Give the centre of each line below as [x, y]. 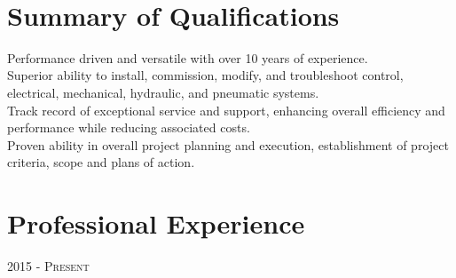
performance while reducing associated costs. [129, 127]
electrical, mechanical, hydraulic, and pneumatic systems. [163, 92]
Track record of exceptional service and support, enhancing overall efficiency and [226, 110]
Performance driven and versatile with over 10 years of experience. [188, 57]
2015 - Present [48, 266]
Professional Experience [156, 223]
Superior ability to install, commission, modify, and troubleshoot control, [205, 75]
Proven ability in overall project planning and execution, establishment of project [228, 144]
